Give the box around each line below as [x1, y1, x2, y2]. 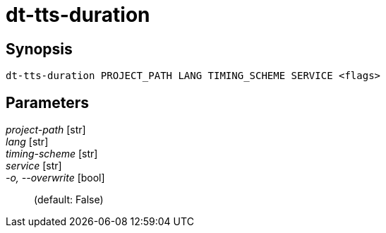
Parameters [6, 93, 89, 112]
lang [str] [6, 136, 49, 148]
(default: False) [34, 193, 104, 206]
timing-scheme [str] [6, 148, 98, 160]
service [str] [6, 160, 62, 172]
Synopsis [6, 40, 73, 58]
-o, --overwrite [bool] [6, 172, 105, 184]
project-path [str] [6, 124, 86, 136]
